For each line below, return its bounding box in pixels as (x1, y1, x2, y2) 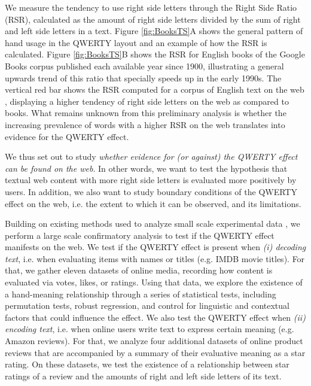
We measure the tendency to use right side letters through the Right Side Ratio (5, 1, 297, 13)
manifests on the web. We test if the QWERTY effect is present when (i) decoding (5, 241, 306, 253)
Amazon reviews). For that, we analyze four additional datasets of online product (5, 335, 303, 347)
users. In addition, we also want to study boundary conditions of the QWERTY (5, 185, 297, 197)
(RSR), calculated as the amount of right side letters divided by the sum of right (5, 13, 301, 25)
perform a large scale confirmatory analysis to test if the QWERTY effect (5, 229, 275, 241)
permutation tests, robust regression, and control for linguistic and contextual (5, 299, 289, 312)
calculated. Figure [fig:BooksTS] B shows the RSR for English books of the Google (5, 48, 305, 60)
